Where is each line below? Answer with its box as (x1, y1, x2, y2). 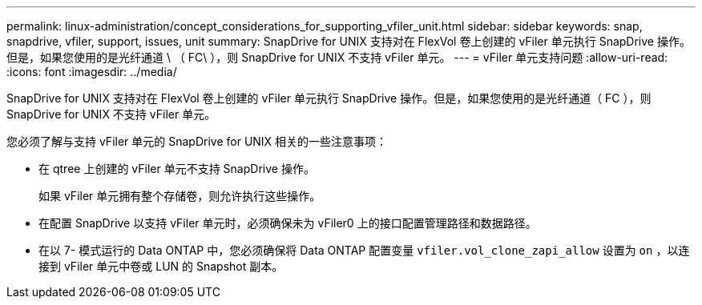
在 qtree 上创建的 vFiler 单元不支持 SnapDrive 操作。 (38, 162, 315, 175)
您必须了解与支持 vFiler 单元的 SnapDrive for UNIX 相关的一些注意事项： (6, 134, 388, 148)
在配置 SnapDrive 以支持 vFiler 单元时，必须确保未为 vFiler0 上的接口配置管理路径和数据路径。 (38, 216, 537, 230)
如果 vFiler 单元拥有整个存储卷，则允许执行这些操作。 (38, 189, 321, 203)
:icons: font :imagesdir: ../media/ (6, 65, 177, 78)
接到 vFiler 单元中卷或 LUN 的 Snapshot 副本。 (38, 259, 284, 273)
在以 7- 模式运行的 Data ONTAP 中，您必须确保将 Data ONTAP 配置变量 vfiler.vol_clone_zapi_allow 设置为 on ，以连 (38, 243, 690, 257)
